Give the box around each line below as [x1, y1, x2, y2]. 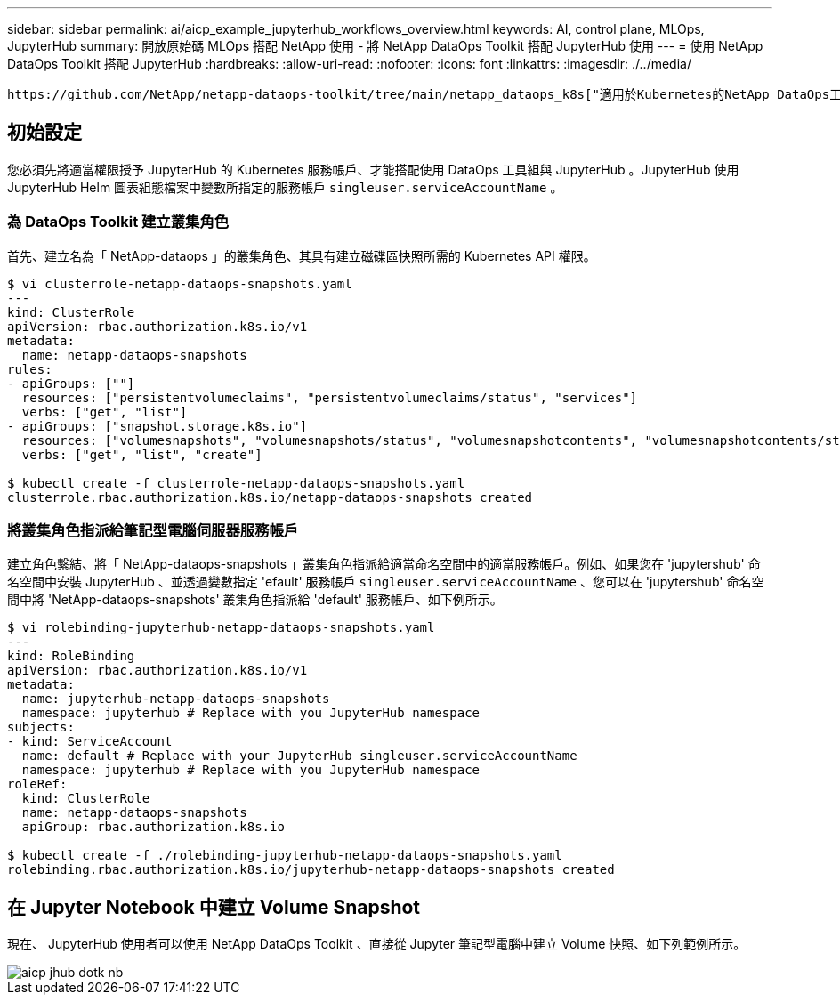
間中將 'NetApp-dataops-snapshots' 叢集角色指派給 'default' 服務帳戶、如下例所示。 [7, 592, 503, 608]
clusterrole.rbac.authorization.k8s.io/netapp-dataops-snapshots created [7, 489, 533, 505]
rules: [7, 361, 52, 376]
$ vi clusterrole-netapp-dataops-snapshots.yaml [7, 276, 352, 291]
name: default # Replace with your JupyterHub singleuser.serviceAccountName [21, 748, 577, 764]
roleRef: [7, 777, 68, 792]
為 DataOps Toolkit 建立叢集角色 [7, 213, 230, 231]
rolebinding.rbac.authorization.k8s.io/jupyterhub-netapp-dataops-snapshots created [7, 862, 615, 877]
